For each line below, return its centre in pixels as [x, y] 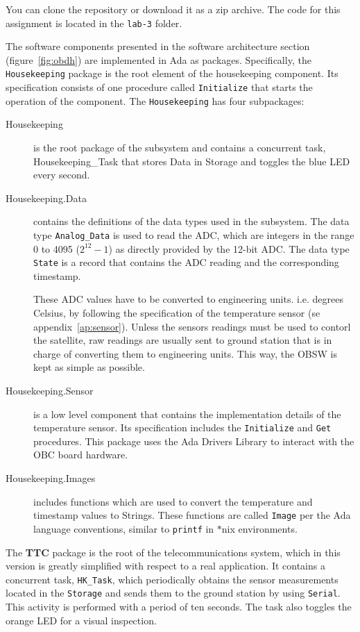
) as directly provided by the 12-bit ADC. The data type [229, 248]
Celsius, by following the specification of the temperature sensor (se [177, 313]
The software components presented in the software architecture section [158, 46]
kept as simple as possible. [89, 367]
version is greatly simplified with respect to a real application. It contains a [165, 566]
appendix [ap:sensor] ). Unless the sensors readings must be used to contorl [192, 326]
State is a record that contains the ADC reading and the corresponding [186, 262]
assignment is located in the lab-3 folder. [94, 23]
